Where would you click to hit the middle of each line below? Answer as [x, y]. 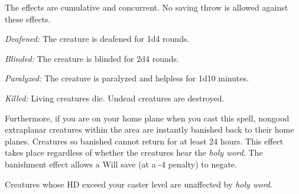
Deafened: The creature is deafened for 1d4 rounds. [97, 39]
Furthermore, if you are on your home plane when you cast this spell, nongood [147, 118]
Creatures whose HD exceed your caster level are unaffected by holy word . [139, 184]
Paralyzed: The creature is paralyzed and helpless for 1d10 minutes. [127, 78]
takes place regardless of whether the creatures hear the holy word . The [134, 152]
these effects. [28, 19]
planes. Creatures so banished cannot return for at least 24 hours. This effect [144, 141]
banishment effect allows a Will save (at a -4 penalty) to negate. [121, 164]
